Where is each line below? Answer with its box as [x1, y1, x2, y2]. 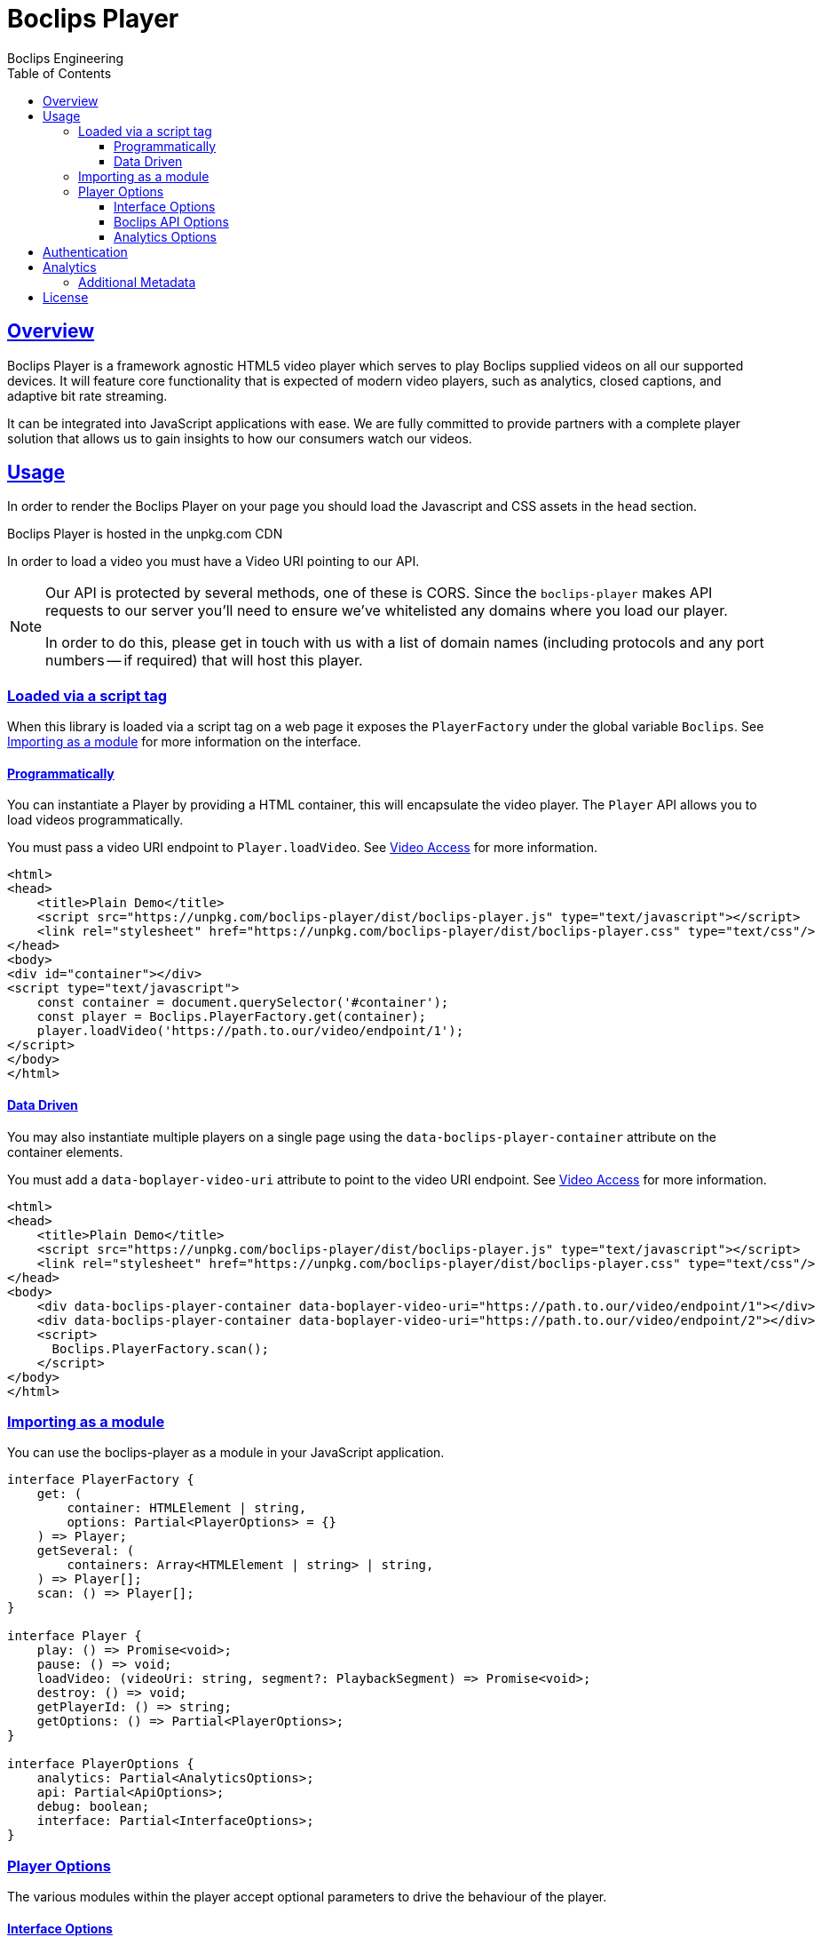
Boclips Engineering [7, 50, 124, 66]
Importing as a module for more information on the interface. [7, 734, 361, 750]
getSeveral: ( [36, 1543, 135, 1558]
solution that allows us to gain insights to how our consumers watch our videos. [7, 430, 472, 446]
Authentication [43, 243, 128, 259]
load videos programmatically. [7, 812, 184, 828]
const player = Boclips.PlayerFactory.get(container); [36, 1009, 427, 1024]
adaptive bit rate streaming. [7, 387, 168, 403]
